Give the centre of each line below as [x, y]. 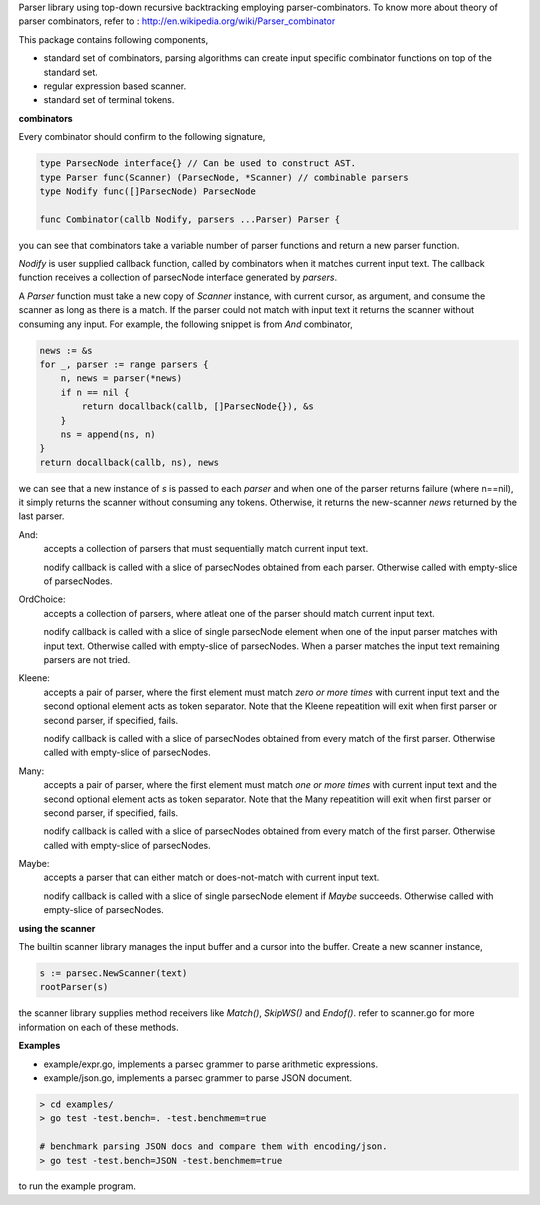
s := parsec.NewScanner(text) [113, 973]
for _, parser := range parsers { [124, 364]
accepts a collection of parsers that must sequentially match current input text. [206, 549]
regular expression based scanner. [115, 86]
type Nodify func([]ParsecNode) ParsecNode [148, 191]
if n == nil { [95, 392]
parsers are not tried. [87, 659]
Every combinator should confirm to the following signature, [142, 137]
